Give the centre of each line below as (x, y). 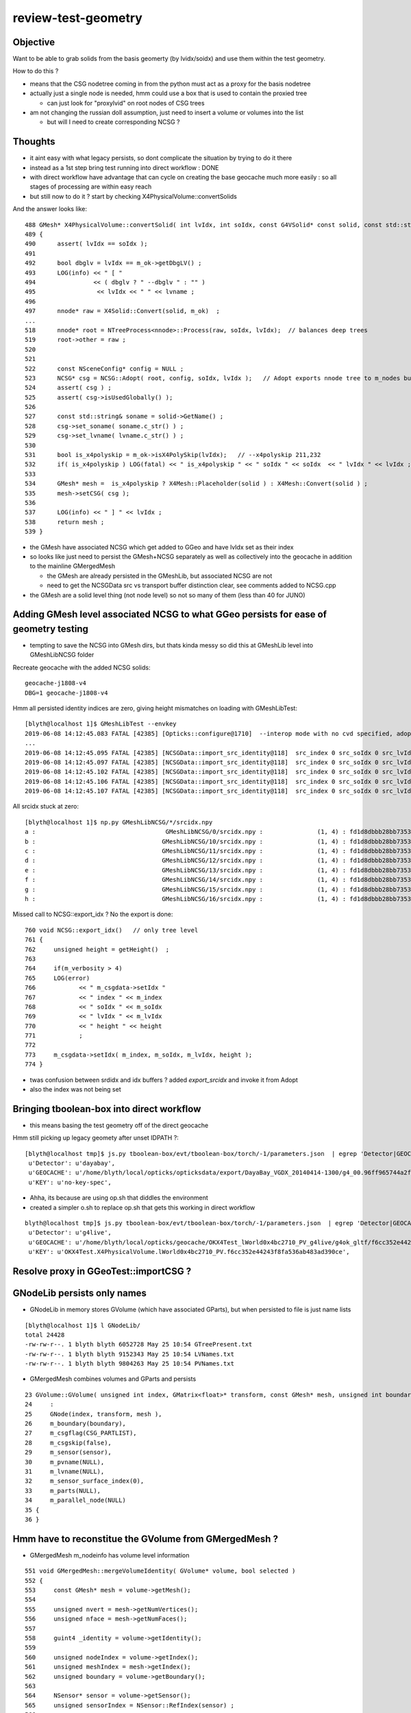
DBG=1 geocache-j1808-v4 (66, 693)
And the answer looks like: (50, 209)
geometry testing (50, 629)
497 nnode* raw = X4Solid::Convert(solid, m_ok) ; (123, 311)
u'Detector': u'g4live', (70, 1233)
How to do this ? (36, 71)
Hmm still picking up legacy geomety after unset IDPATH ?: (96, 1138)
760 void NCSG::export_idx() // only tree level (112, 930)
